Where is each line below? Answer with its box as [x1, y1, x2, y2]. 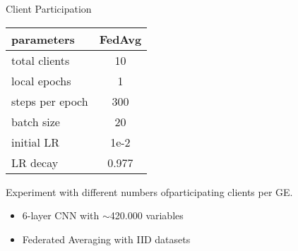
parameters [11, 30, 75, 47]
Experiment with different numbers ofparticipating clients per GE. [6, 184, 293, 199]
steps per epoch [11, 92, 88, 109]
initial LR [11, 133, 60, 150]
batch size [11, 113, 60, 130]
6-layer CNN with [22, 208, 100, 223]
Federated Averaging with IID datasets [22, 231, 191, 246]
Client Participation [6, 1, 92, 16]
